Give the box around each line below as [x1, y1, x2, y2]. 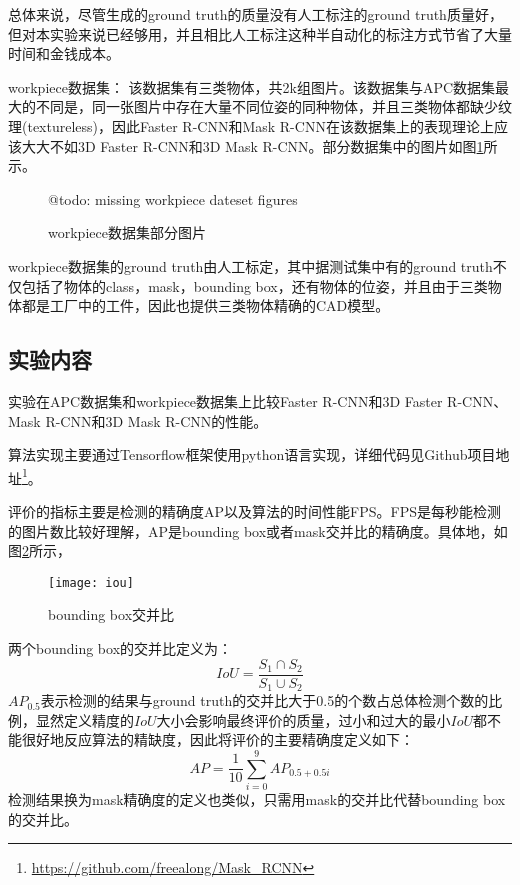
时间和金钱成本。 [8, 43, 120, 64]
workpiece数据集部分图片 [48, 222, 206, 243]
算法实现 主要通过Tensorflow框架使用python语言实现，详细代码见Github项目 [8, 444, 496, 465]
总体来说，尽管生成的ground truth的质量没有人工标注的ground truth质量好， [8, 4, 503, 24]
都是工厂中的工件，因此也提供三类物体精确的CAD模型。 [21, 295, 390, 316]
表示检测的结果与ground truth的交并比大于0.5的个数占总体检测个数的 [40, 690, 489, 711]
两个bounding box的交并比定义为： [8, 637, 233, 658]
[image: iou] [48, 575, 134, 590]
